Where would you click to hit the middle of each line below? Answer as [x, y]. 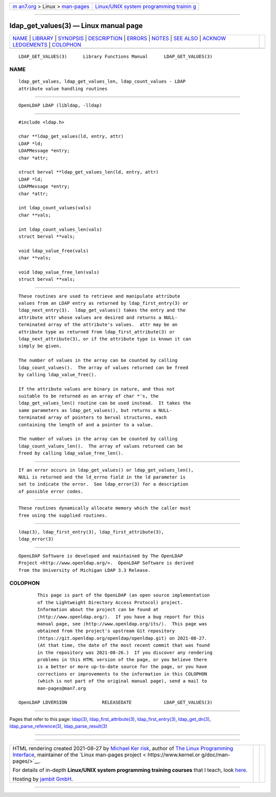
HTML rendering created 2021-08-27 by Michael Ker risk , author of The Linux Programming [123, 748]
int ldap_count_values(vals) [55, 208]
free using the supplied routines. [63, 515]
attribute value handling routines [63, 89]
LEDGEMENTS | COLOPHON [47, 44]
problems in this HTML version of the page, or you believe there [122, 659]
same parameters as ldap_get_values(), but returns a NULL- [95, 410]
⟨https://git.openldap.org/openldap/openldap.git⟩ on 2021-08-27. [122, 638]
